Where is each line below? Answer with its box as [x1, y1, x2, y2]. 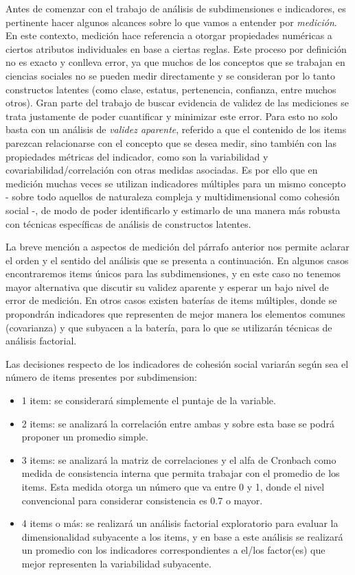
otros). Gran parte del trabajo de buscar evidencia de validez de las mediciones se [5, 95, 349, 110]
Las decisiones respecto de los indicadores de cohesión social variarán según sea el [5, 356, 349, 371]
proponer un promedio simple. [21, 430, 148, 444]
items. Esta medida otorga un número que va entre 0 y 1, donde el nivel [21, 480, 325, 493]
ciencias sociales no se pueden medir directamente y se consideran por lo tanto [5, 68, 336, 82]
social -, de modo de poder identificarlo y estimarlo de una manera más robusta [5, 202, 341, 217]
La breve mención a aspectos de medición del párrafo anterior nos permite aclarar [5, 239, 350, 254]
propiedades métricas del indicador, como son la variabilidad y [5, 149, 268, 163]
